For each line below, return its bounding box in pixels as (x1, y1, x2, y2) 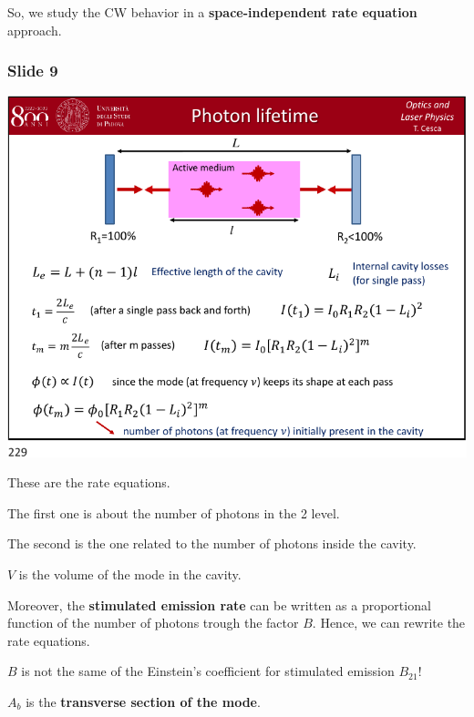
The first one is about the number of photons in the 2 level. (7, 503, 340, 522)
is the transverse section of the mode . (26, 691, 261, 711)
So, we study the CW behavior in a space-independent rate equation (7, 3, 417, 21)
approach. (7, 20, 62, 39)
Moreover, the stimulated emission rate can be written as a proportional (7, 595, 431, 614)
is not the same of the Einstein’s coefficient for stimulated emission (21, 661, 395, 681)
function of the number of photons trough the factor (7, 613, 299, 632)
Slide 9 (7, 59, 58, 82)
